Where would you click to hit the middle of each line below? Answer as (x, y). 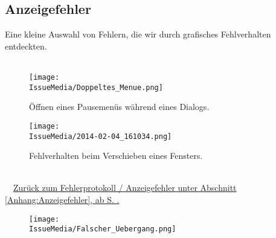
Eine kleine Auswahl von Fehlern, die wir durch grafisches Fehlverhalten (138, 34)
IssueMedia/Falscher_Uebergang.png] (103, 229)
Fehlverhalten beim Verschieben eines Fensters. (116, 156)
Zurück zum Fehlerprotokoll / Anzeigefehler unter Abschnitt (125, 188)
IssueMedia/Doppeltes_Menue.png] (96, 87)
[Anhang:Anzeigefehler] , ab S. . (62, 199)
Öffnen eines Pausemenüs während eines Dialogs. (119, 107)
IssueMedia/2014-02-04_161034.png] (101, 136)
